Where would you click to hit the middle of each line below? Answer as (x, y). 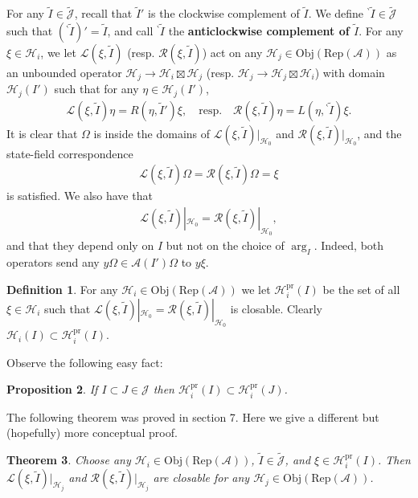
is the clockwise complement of (224, 13)
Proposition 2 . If (52, 389)
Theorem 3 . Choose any (69, 460)
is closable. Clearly (276, 309)
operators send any (53, 262)
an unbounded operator (64, 72)
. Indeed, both (349, 245)
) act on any (232, 52)
